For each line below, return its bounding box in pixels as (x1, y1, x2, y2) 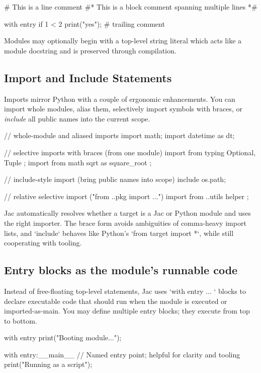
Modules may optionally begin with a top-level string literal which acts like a (4, 35, 242, 46)
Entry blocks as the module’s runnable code (4, 262, 238, 278)
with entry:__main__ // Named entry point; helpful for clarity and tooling (4, 349, 240, 359)
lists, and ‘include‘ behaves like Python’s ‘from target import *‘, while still (4, 227, 234, 238)
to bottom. (4, 315, 37, 326)
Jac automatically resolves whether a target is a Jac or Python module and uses (4, 208, 251, 218)
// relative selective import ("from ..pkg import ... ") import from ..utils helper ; (4, 191, 249, 201)
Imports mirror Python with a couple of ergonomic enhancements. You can (4, 93, 235, 104)
